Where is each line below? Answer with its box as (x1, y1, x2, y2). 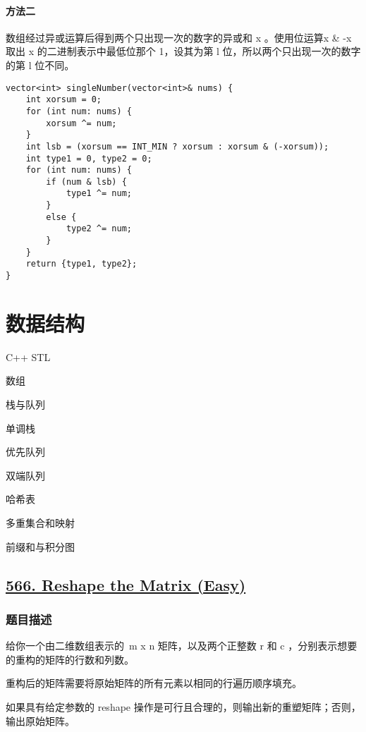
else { (46, 212, 77, 222)
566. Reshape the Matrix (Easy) (6, 573, 246, 595)
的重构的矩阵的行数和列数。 (6, 652, 134, 666)
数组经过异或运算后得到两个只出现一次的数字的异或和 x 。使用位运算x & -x (6, 30, 352, 44)
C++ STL (6, 349, 51, 364)
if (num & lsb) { (46, 176, 127, 187)
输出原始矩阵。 (6, 713, 75, 728)
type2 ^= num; (66, 224, 132, 234)
